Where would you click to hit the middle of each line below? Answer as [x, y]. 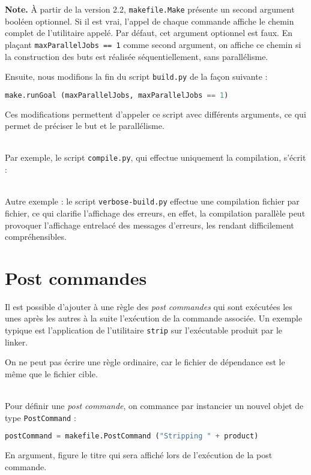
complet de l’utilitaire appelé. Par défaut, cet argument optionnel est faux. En [149, 33]
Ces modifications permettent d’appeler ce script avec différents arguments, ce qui [155, 114]
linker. [17, 342]
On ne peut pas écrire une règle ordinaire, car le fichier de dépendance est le [145, 362]
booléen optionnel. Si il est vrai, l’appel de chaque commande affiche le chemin [149, 21]
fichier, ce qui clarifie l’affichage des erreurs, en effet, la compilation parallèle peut [155, 213]
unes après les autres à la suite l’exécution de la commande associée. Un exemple [154, 318]
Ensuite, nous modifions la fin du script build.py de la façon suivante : [136, 76]
